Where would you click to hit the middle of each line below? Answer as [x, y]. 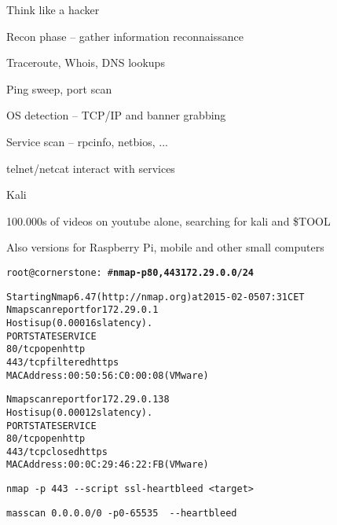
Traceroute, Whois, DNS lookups [86, 62]
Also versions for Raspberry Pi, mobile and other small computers [165, 247]
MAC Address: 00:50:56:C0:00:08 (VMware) [108, 375]
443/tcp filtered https [63, 362]
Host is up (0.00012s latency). [80, 412]
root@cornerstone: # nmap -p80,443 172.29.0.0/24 [130, 272]
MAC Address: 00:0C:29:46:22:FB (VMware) [108, 465]
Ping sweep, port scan [59, 88]
